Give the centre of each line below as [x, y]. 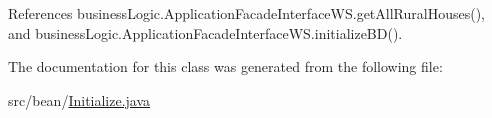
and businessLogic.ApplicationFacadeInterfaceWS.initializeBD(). [205, 32]
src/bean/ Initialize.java [79, 99]
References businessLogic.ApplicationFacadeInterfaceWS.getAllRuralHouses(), [246, 13]
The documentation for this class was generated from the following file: [225, 66]
